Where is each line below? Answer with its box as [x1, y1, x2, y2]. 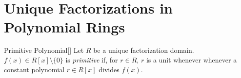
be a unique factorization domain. [93, 45, 194, 55]
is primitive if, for [65, 54, 118, 64]
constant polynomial [4, 64, 65, 74]
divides [99, 64, 120, 74]
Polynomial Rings [4, 17, 125, 37]
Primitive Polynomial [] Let [4, 45, 84, 55]
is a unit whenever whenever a [146, 54, 237, 64]
